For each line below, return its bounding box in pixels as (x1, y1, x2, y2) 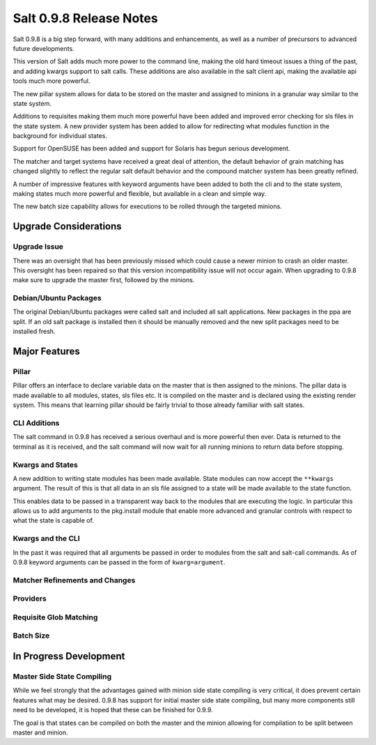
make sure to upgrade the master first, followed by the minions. (13, 276, 195, 284)
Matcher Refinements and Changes (13, 575, 136, 585)
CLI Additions (13, 418, 60, 428)
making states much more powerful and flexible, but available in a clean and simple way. (13, 190, 267, 198)
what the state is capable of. (13, 516, 94, 525)
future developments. (13, 44, 75, 52)
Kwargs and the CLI (13, 534, 80, 544)
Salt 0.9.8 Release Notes (13, 10, 158, 26)
